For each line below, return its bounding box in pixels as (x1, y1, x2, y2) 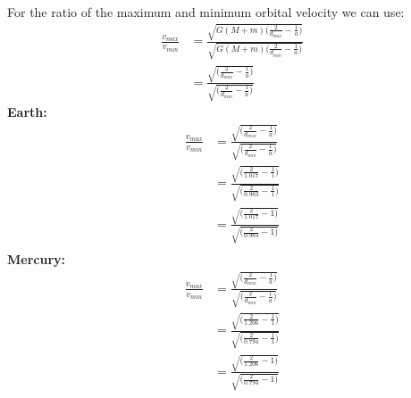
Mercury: (7, 250, 66, 269)
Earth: (7, 103, 47, 121)
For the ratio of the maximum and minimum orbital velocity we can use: (7, 3, 405, 21)
